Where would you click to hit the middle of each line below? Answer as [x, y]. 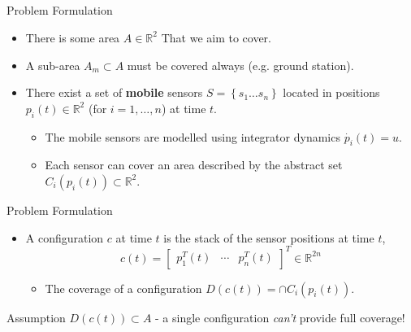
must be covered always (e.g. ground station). [240, 65]
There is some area [73, 37]
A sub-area [53, 65]
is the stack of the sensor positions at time [269, 237]
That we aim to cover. [216, 37]
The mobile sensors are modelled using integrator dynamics [193, 136]
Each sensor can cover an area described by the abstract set [194, 165]
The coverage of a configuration [123, 288]
